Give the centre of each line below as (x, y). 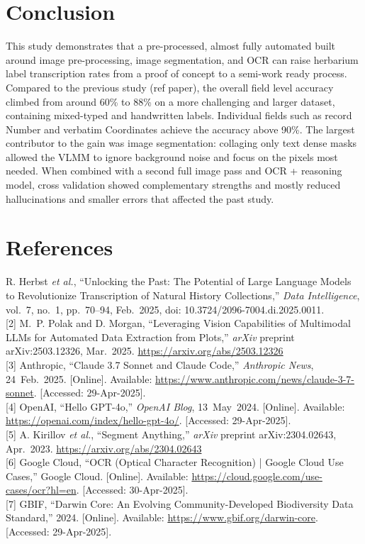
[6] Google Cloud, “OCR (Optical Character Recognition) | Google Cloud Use (175, 462)
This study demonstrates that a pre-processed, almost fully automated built (170, 46)
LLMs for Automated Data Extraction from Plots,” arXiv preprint (150, 337)
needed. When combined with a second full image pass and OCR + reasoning (174, 171)
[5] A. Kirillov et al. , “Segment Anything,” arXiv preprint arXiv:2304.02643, (171, 434)
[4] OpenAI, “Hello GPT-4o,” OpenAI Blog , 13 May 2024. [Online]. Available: (175, 406)
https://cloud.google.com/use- (257, 476)
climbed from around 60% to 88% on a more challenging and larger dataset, (170, 101)
